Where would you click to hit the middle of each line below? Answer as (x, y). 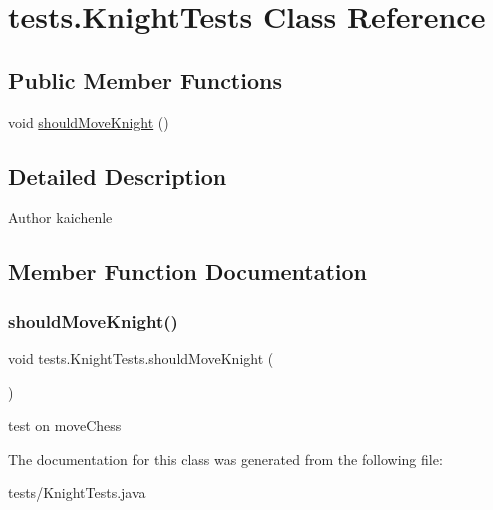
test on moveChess (65, 425)
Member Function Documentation (188, 271)
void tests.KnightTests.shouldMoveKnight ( (141, 357)
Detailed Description (117, 175)
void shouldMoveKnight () (88, 121)
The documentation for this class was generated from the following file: (225, 458)
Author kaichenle (60, 217)
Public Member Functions (145, 79)
